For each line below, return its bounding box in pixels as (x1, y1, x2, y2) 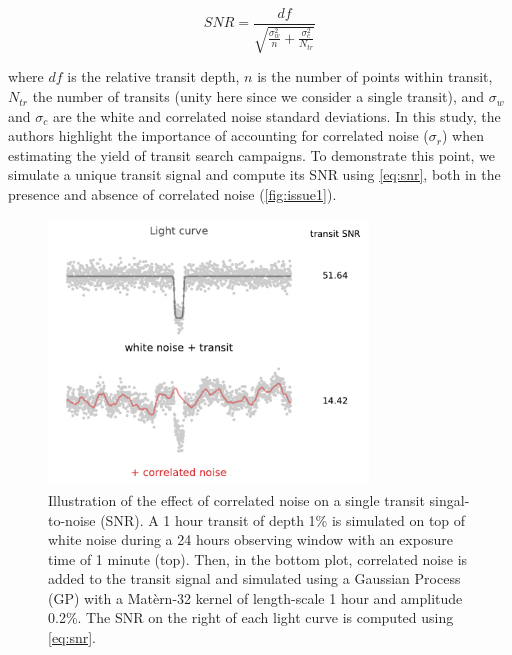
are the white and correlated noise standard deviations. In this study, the (52, 105, 501, 126)
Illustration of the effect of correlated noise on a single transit (48, 489, 425, 510)
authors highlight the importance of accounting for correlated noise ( (8, 125, 429, 146)
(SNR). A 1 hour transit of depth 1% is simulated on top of (100, 509, 466, 530)
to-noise (48, 509, 96, 530)
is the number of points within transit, (257, 66, 493, 87)
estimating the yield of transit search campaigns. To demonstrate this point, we (8, 144, 496, 165)
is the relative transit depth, (67, 66, 240, 87)
